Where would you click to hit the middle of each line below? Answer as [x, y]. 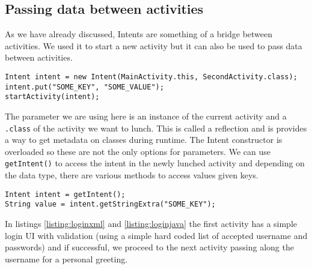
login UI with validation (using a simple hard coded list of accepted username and [156, 235]
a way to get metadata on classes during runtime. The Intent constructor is [144, 140]
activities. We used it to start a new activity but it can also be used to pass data [154, 45]
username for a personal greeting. [66, 258]
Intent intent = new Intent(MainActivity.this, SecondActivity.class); [151, 77]
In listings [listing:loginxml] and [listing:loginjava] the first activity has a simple [151, 223]
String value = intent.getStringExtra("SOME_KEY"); [110, 204]
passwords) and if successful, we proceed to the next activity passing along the [149, 247]
